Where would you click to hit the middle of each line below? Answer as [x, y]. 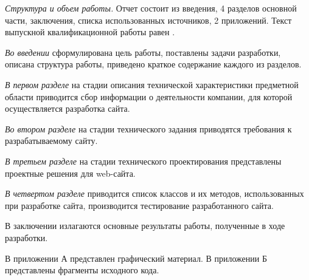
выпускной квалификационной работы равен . [90, 32]
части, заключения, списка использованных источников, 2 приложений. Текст [148, 20]
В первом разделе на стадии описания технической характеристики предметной [152, 84]
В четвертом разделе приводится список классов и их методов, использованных [154, 193]
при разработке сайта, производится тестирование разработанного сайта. [139, 205]
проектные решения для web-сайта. [70, 173]
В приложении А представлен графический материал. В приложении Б [136, 258]
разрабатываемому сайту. [51, 141]
